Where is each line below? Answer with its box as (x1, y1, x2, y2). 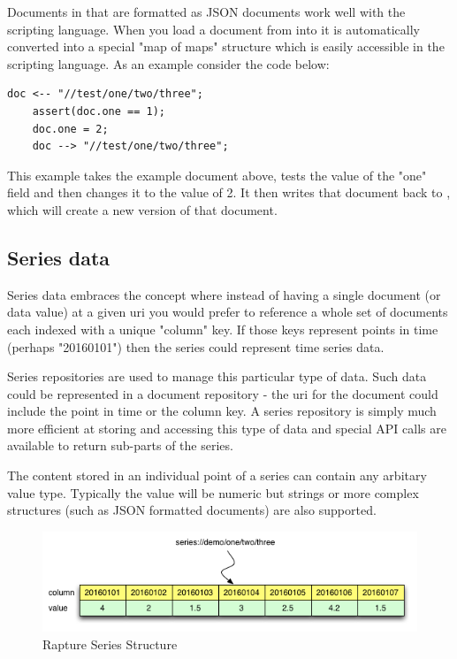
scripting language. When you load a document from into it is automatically (7, 19, 420, 38)
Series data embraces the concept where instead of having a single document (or (7, 285, 441, 303)
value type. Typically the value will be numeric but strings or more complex (7, 483, 419, 502)
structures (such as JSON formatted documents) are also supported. (7, 501, 377, 519)
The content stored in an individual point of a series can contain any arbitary (7, 466, 427, 485)
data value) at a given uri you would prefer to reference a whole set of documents (7, 303, 448, 321)
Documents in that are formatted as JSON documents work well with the (7, 3, 406, 20)
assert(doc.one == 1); (32, 104, 165, 118)
